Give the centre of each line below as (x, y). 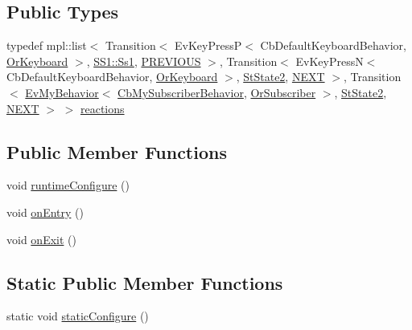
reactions (102, 108)
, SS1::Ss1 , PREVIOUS (144, 61)
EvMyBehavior (62, 92)
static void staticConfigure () (78, 316)
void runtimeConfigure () (68, 185)
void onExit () (41, 239)
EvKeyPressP (208, 45)
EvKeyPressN (330, 61)
